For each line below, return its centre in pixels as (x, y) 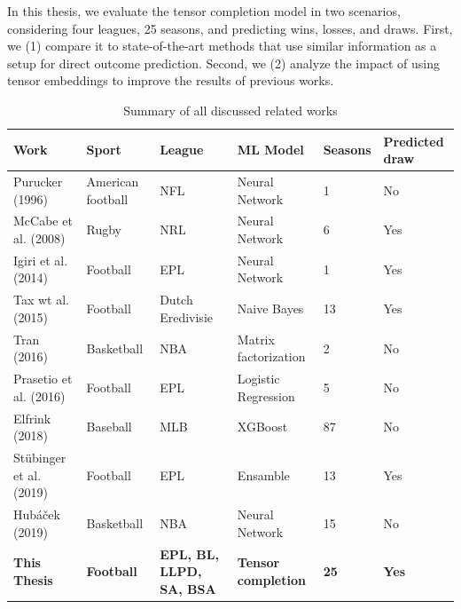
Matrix (256, 339)
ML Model (270, 150)
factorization (271, 356)
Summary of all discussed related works (230, 110)
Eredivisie (186, 316)
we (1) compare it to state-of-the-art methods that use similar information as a (222, 46)
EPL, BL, (189, 554)
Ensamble (263, 475)
